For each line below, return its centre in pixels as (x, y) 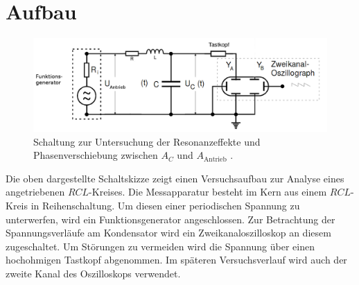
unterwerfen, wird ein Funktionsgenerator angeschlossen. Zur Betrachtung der (170, 219)
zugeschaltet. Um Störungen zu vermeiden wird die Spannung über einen (160, 246)
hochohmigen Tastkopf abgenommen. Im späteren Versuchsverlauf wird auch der (176, 260)
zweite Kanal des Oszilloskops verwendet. (93, 274)
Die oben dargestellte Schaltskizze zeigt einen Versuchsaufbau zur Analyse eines (175, 178)
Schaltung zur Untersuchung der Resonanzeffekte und (147, 141)
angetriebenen (35, 192)
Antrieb (215, 159)
